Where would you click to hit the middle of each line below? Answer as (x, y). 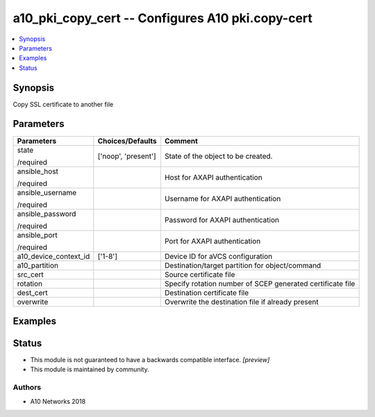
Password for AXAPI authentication (222, 220)
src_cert (31, 274)
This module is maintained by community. (90, 369)
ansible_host (38, 171)
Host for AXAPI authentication (214, 177)
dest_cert (32, 293)
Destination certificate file (207, 293)
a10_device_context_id (53, 256)
